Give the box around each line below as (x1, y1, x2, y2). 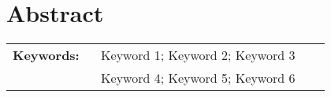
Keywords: (13, 46, 80, 65)
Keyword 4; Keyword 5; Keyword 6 (101, 69, 296, 88)
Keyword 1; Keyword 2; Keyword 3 (101, 46, 296, 65)
